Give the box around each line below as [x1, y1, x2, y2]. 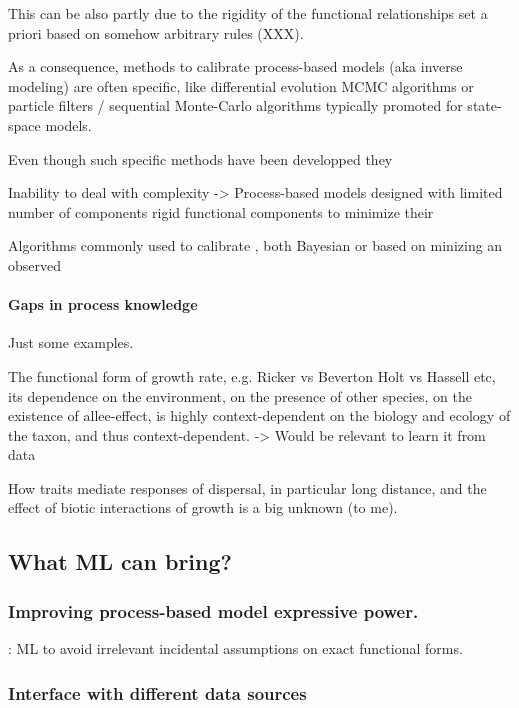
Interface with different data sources [8, 680, 307, 705]
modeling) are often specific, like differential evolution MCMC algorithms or [8, 75, 474, 96]
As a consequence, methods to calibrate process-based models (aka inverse [8, 56, 463, 77]
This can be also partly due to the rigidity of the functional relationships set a [8, 3, 488, 23]
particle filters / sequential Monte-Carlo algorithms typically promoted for [8, 95, 463, 116]
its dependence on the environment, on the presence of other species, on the [8, 385, 472, 406]
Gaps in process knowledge [8, 294, 198, 315]
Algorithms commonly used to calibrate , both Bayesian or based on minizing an [8, 235, 503, 256]
